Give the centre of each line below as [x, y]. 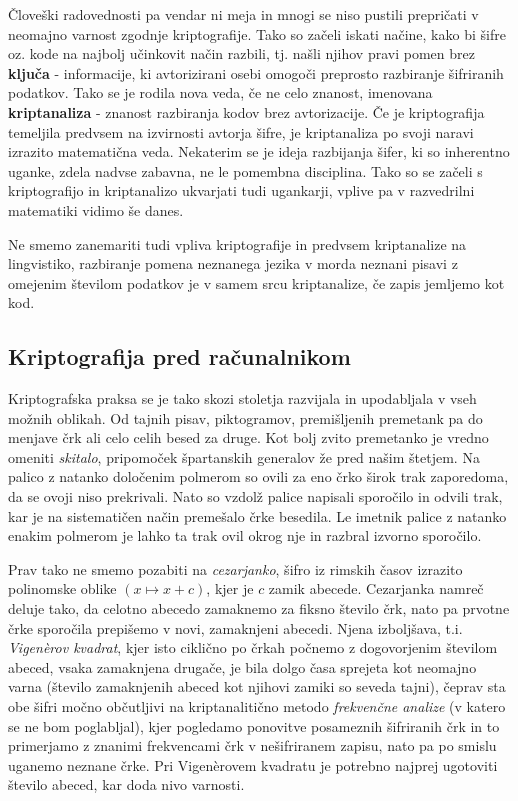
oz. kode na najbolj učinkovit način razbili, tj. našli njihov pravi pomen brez [241, 53]
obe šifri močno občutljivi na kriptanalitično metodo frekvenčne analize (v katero [257, 706]
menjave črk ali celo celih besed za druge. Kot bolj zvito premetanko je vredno [248, 437]
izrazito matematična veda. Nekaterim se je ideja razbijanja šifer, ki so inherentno [259, 151]
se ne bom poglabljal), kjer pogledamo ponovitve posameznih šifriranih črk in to [254, 725]
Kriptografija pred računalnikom [179, 356]
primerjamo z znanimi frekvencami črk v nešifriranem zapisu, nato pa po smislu [252, 745]
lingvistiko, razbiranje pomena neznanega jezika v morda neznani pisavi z [233, 263]
